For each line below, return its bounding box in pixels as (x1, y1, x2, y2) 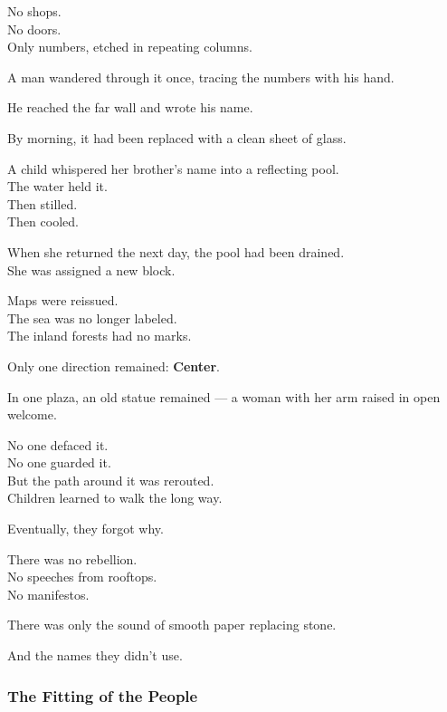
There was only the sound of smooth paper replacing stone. (7, 615, 337, 634)
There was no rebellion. (7, 549, 138, 568)
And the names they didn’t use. (7, 646, 183, 665)
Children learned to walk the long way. (7, 488, 223, 507)
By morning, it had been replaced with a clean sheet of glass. (7, 128, 347, 147)
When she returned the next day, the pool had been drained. (7, 242, 345, 261)
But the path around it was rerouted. (7, 470, 214, 489)
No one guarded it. (7, 453, 111, 472)
